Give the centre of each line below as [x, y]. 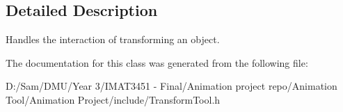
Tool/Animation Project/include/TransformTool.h [113, 99]
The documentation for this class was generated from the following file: [157, 62]
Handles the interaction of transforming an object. [113, 39]
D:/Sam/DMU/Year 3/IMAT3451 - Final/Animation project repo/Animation [171, 86]
